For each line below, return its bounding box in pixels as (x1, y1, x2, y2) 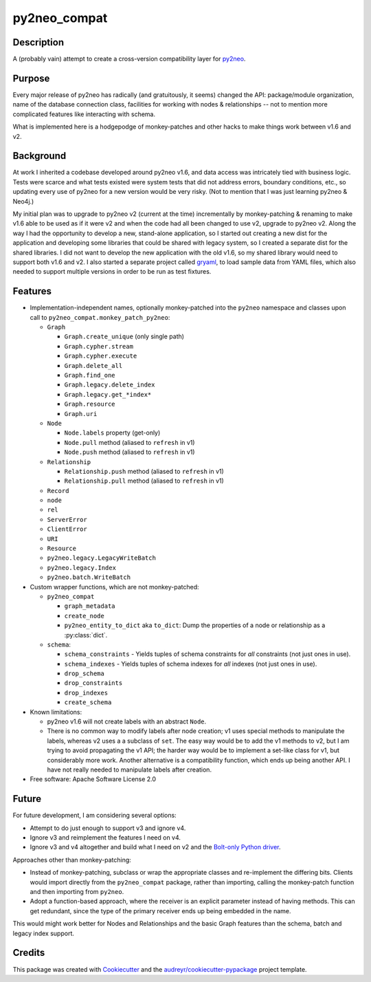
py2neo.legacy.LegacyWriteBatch (47, 554, 156, 562)
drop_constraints (64, 679, 123, 687)
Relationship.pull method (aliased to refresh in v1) (64, 477, 225, 485)
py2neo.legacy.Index (47, 564, 117, 571)
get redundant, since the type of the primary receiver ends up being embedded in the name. (30, 906, 291, 915)
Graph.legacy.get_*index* (64, 391, 152, 398)
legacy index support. (12, 929, 75, 937)
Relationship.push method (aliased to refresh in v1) (64, 467, 225, 475)
